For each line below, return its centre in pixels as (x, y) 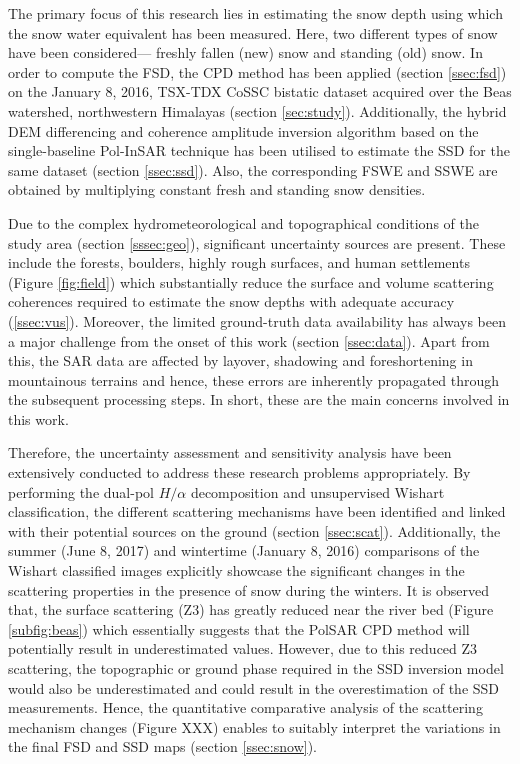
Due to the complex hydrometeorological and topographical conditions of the (243, 222)
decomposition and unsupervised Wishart (317, 491)
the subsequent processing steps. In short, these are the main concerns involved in (259, 399)
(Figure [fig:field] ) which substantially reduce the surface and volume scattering (251, 281)
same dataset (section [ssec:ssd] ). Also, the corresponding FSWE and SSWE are (253, 169)
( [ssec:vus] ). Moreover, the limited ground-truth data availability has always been (257, 320)
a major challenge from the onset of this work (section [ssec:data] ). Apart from (249, 340)
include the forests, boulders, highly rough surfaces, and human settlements (239, 262)
